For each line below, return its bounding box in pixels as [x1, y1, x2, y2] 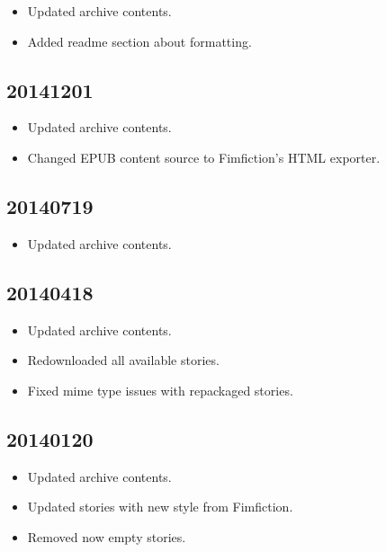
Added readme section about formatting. [27, 31, 252, 50]
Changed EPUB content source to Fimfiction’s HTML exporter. [27, 147, 381, 166]
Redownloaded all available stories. [27, 351, 220, 369]
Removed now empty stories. [27, 527, 186, 546]
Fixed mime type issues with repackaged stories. [27, 380, 293, 399]
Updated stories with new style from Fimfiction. [27, 497, 293, 516]
